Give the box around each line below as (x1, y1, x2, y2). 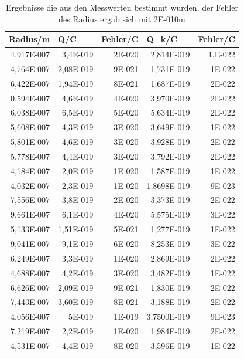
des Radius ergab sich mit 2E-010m (59, 12, 185, 25)
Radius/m (9, 33, 50, 45)
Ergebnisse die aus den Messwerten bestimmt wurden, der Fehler (5, 1, 238, 13)
